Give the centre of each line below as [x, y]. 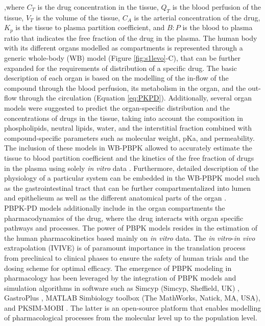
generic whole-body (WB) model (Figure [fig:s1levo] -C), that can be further [123, 58]
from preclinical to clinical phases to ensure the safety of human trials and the [126, 257]
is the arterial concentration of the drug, [197, 17]
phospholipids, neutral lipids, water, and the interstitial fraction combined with [128, 128]
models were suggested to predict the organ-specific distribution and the [117, 108]
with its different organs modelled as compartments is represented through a [124, 48]
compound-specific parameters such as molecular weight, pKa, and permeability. [129, 137]
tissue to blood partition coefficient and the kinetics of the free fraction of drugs [129, 157]
